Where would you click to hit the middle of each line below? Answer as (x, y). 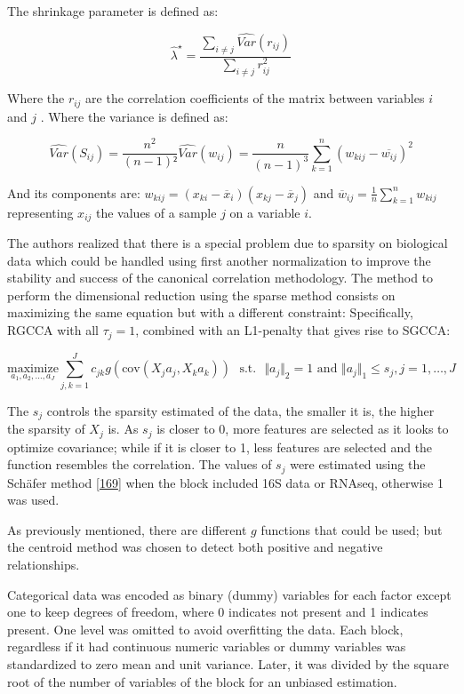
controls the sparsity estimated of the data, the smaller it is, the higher (240, 410)
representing (40, 212)
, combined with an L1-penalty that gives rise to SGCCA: (293, 330)
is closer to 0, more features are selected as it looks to (303, 429)
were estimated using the (358, 464)
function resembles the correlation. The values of (140, 464)
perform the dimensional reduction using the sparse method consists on (201, 295)
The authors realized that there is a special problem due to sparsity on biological (228, 243)
